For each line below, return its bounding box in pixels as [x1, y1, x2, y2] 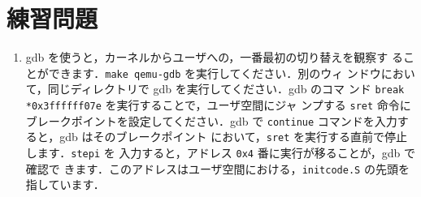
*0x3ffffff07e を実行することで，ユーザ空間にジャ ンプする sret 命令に [25, 96, 411, 113]
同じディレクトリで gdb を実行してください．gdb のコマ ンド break [47, 80, 405, 97]
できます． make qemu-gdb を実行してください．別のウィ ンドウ [48, 64, 381, 81]
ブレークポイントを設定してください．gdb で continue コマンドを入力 [25, 112, 397, 129]
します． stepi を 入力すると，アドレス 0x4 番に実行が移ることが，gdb [25, 144, 401, 161]
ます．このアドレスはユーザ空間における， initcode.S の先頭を [75, 160, 410, 177]
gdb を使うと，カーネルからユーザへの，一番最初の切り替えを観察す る [25, 49, 404, 66]
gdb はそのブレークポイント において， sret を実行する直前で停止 [59, 128, 408, 145]
